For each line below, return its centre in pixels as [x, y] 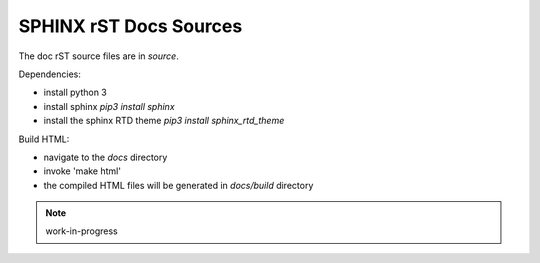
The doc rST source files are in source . [98, 56]
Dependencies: [50, 74]
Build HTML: [44, 139]
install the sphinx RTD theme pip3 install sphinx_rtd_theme [164, 121]
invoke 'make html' [82, 171]
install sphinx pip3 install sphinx [109, 106]
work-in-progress [82, 231]
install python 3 [75, 92]
